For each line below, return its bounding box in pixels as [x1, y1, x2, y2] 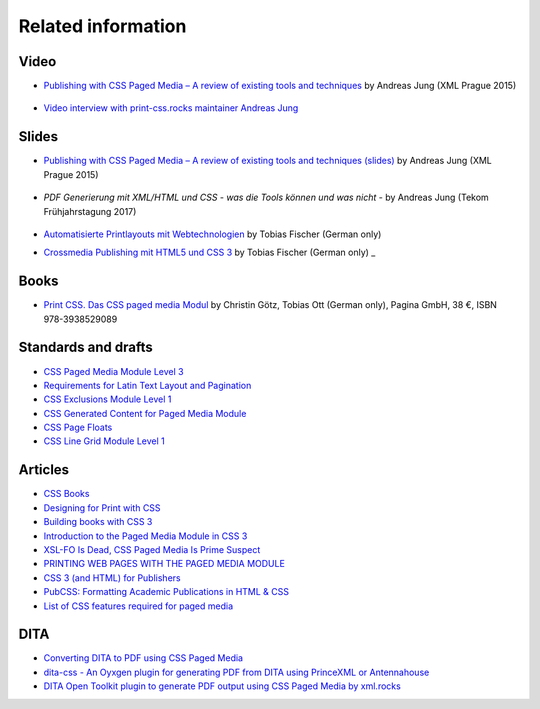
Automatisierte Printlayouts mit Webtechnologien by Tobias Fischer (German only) [43, 228, 382, 240]
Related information [18, 15, 187, 37]
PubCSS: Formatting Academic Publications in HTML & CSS [43, 586, 290, 598]
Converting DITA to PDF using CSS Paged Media [43, 652, 244, 664]
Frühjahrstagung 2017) [43, 205, 137, 217]
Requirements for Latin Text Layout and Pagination [43, 379, 252, 391]
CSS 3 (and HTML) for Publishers [43, 571, 181, 584]
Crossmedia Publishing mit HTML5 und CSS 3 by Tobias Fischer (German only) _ [43, 246, 376, 259]
